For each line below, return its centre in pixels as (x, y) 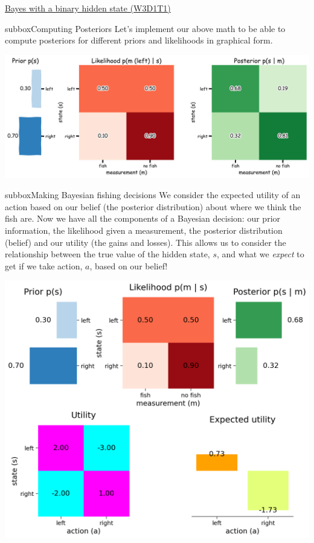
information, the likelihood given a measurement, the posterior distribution (144, 230)
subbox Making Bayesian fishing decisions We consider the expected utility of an (153, 195)
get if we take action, (44, 265)
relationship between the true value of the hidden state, (107, 254)
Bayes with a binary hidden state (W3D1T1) (88, 8)
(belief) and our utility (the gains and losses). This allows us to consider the (146, 242)
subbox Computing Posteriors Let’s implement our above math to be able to (145, 28)
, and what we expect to (260, 254)
